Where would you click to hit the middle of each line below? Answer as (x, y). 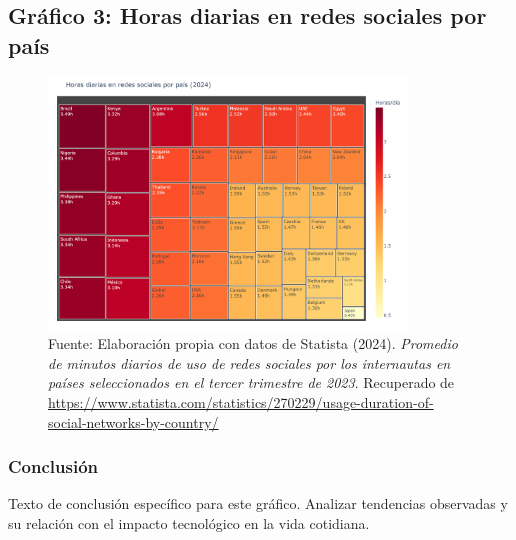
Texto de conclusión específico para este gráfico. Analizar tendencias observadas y (258, 503)
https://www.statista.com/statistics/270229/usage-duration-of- (241, 401)
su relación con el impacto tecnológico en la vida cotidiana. (189, 522)
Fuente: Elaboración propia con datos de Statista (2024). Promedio (253, 343)
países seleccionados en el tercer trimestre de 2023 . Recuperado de (251, 382)
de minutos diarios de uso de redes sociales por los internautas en (249, 362)
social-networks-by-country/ (133, 421)
